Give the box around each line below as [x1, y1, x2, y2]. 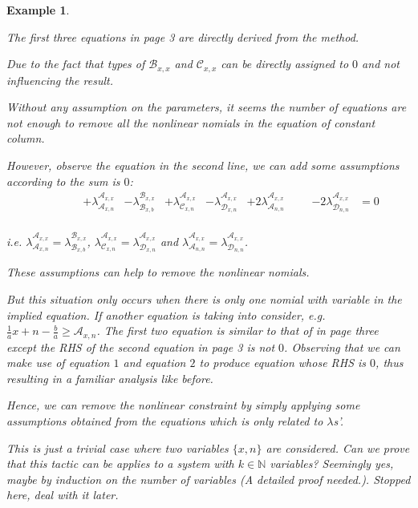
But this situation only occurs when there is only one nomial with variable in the [6, 290, 402, 307]
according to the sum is [6, 172, 120, 189]
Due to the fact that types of [6, 55, 145, 72]
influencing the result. [6, 71, 113, 88]
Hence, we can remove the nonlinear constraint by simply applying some [6, 397, 360, 413]
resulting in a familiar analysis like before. [6, 369, 213, 386]
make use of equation [6, 354, 110, 371]
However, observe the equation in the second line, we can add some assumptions [6, 157, 400, 174]
